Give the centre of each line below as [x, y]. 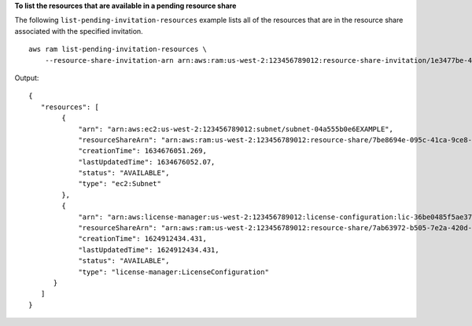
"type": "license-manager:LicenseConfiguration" [173, 272]
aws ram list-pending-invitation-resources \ [118, 49]
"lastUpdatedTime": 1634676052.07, [147, 162]
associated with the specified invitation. [79, 31]
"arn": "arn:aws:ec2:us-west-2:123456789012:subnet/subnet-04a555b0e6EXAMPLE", [236, 129]
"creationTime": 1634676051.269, [143, 151]
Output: [27, 78]
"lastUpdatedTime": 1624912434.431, [149, 250]
